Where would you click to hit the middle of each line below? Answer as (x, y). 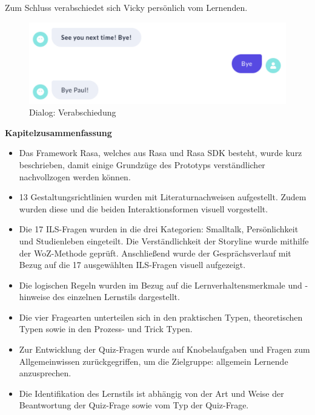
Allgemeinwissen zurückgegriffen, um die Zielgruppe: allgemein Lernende (154, 361)
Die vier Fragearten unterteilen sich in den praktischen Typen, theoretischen (161, 317)
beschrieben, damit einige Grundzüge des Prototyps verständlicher (142, 164)
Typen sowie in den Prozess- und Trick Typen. (106, 329)
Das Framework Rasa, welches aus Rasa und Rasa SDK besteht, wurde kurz (161, 153)
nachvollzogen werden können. (75, 176)
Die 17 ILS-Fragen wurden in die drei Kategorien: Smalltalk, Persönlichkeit (159, 229)
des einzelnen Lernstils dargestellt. (116, 297)
